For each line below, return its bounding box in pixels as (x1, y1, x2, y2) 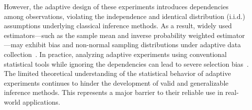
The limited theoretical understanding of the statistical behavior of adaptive (4, 68, 231, 78)
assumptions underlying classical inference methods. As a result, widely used (4, 20, 232, 31)
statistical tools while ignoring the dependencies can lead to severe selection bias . (4, 58, 249, 69)
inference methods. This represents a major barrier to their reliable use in (4, 87, 223, 97)
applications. (22, 96, 60, 107)
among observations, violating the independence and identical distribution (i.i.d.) (4, 11, 245, 21)
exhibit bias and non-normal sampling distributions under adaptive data (25, 39, 241, 50)
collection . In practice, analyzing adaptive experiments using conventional (4, 49, 227, 59)
